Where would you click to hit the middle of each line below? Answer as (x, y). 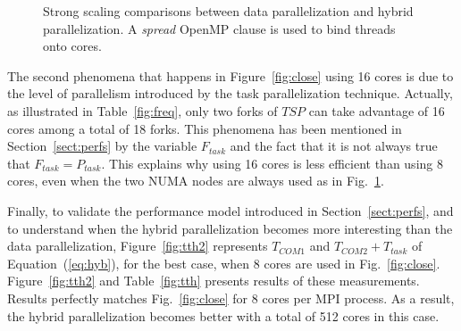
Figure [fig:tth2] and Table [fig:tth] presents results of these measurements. (214, 281)
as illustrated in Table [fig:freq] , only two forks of (142, 110)
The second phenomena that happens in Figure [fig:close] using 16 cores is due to (230, 75)
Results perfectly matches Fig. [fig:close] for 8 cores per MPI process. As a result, (231, 298)
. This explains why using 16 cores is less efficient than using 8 (272, 163)
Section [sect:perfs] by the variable (102, 146)
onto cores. (72, 46)
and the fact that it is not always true (334, 146)
